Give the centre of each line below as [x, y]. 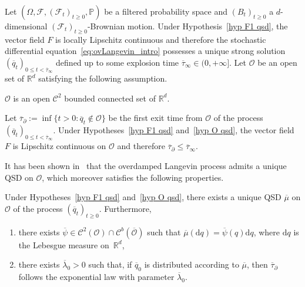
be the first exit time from [155, 118]
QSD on [19, 177]
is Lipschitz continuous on [59, 146]
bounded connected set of [110, 98]
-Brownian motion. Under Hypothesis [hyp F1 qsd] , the [187, 26]
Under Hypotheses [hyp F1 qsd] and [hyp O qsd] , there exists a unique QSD [143, 197]
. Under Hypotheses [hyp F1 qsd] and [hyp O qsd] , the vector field [174, 130]
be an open [277, 62]
